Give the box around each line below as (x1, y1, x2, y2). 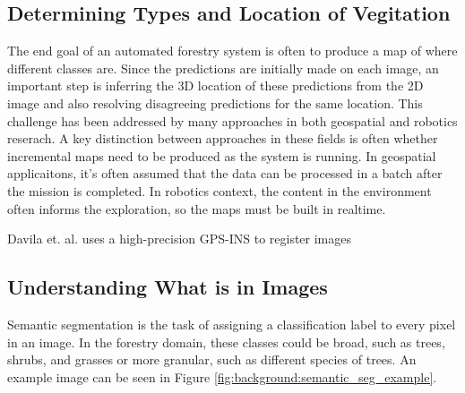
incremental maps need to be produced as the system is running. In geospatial (7, 146, 436, 165)
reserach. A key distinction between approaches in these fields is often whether (7, 129, 438, 148)
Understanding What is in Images (7, 273, 328, 301)
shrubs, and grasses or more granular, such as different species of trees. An (7, 350, 417, 369)
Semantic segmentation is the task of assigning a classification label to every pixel (7, 314, 456, 333)
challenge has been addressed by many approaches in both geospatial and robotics (7, 111, 458, 130)
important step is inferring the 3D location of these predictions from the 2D (7, 76, 424, 95)
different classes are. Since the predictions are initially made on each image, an (7, 58, 439, 77)
